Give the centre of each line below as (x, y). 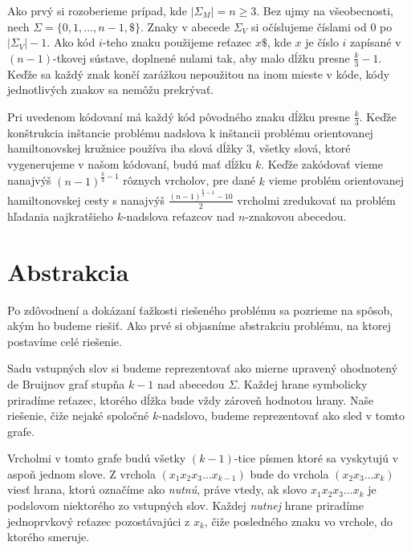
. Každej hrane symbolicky (302, 383)
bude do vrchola (289, 473)
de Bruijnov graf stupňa (66, 383)
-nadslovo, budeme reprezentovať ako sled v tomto (281, 416)
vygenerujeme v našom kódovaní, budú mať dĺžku (130, 163)
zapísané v (376, 42)
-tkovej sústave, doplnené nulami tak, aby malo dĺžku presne (201, 57)
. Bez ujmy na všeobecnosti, (325, 10)
